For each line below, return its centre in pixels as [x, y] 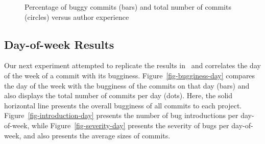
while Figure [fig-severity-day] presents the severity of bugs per [130, 125]
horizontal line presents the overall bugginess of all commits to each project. [123, 105]
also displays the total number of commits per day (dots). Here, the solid [118, 95]
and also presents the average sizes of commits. [97, 135]
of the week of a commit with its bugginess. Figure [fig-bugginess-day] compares [130, 75]
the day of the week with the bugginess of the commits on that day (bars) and [127, 85]
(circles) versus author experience [77, 17]
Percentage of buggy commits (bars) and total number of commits [128, 7]
